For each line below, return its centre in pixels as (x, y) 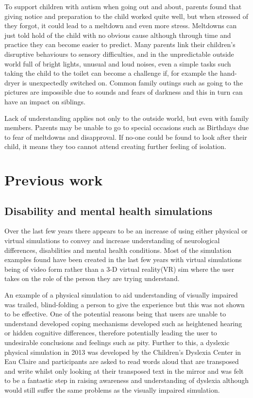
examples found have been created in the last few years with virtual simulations (123, 259)
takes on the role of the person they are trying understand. (92, 278)
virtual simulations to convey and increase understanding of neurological (112, 240)
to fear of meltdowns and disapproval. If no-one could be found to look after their (126, 137)
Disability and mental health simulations (109, 210)
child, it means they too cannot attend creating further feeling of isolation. (115, 146)
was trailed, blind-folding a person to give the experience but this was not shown (125, 304)
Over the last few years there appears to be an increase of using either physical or (126, 231)
